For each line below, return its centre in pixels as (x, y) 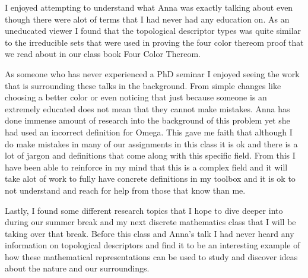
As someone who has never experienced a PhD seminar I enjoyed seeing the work (152, 73)
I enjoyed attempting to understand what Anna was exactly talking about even (149, 7)
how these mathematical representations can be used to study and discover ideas (151, 256)
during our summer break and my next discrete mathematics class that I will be (150, 222)
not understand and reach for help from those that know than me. (125, 190)
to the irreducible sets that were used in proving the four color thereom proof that (154, 42)
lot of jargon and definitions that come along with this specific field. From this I (150, 155)
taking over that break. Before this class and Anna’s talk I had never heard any (150, 233)
